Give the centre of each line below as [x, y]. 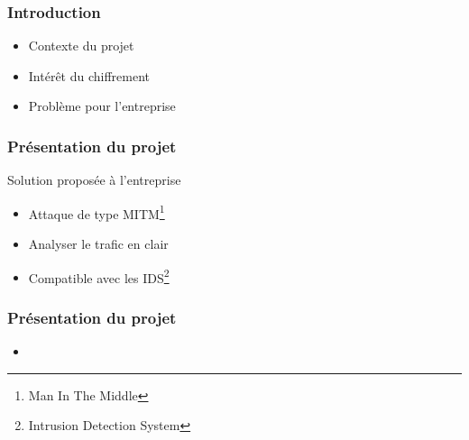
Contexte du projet [81, 46]
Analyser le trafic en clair [98, 244]
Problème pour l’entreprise [102, 106]
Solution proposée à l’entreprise [94, 180]
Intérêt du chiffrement [89, 75]
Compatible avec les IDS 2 [99, 276]
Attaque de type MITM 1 [97, 212]
